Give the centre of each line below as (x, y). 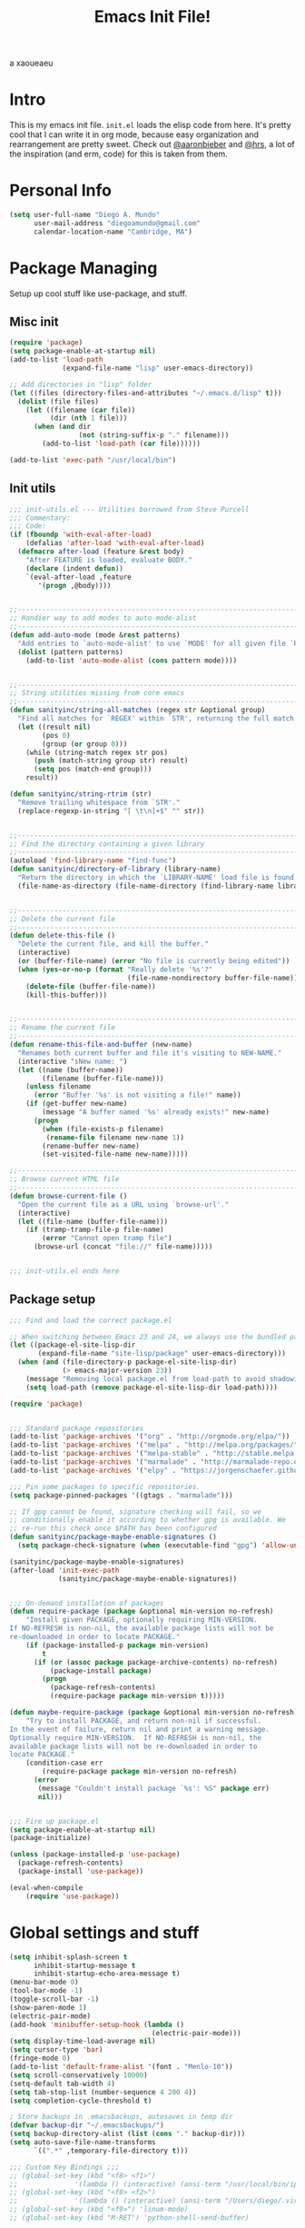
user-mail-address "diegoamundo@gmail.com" (117, 223)
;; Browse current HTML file (64, 1179)
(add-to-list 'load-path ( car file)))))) (122, 444)
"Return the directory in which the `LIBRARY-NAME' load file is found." (160, 878)
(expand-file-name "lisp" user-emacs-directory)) (158, 368)
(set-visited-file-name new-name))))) (115, 1154)
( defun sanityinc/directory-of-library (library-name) (115, 870)
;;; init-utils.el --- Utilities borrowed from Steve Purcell (129, 509)
